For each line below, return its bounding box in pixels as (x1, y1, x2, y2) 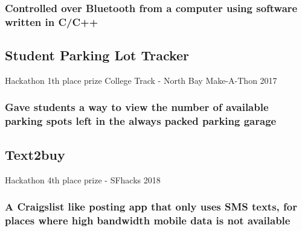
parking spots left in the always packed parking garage (5, 113, 277, 128)
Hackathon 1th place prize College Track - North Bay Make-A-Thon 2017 (5, 74, 277, 86)
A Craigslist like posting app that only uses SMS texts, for (5, 199, 297, 214)
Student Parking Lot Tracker (5, 46, 190, 65)
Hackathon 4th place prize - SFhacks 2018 (5, 173, 161, 186)
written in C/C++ (5, 14, 98, 29)
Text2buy (5, 145, 65, 163)
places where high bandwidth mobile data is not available (5, 212, 291, 227)
